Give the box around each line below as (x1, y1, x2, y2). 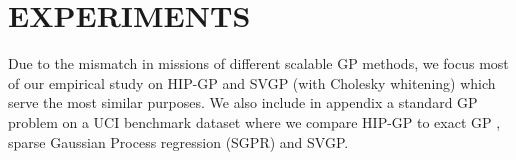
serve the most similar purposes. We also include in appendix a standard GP (8, 92, 478, 113)
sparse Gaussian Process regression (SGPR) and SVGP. (8, 131, 349, 152)
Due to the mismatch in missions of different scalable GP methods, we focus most (8, 53, 509, 74)
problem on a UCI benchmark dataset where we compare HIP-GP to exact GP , (8, 111, 501, 132)
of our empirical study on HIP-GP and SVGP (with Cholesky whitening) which (8, 72, 496, 93)
